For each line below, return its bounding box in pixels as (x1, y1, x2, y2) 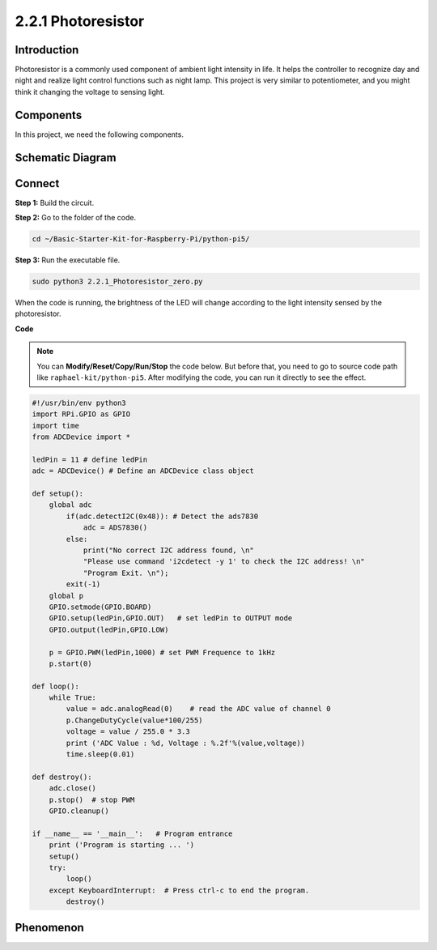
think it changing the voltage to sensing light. (15, 87, 165, 96)
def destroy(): (32, 772, 92, 782)
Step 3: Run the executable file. (15, 255, 121, 265)
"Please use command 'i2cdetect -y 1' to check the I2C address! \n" (83, 557, 366, 566)
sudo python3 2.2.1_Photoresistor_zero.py (32, 277, 203, 287)
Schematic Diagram (15, 151, 117, 164)
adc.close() (49, 784, 97, 793)
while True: (49, 693, 97, 702)
